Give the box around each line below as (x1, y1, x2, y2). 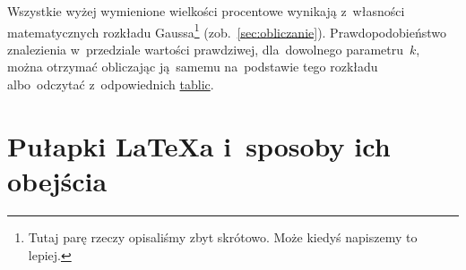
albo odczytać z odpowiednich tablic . (7, 75, 214, 94)
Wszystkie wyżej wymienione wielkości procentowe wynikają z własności (7, 2, 405, 20)
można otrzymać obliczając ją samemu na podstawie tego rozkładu (7, 57, 378, 76)
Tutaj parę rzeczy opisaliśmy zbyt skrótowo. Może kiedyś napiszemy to (28, 227, 418, 246)
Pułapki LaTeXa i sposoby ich (7, 127, 391, 164)
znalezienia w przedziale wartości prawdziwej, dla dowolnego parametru (7, 39, 404, 58)
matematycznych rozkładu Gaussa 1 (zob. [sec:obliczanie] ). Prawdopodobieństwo (7, 20, 446, 41)
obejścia (7, 163, 108, 198)
